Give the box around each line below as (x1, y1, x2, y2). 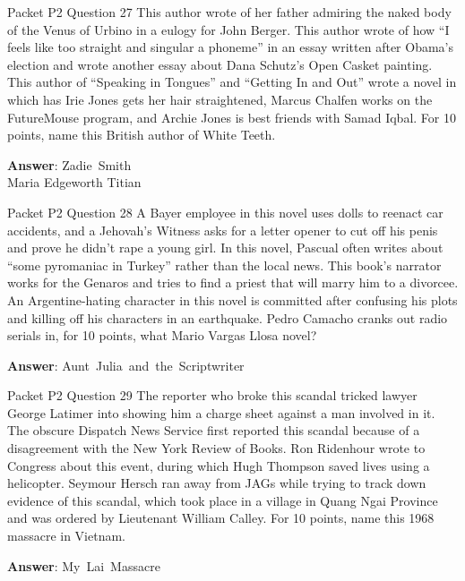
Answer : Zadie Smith (7, 155, 132, 174)
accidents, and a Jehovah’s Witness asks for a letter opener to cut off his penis (7, 220, 438, 239)
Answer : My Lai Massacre (7, 556, 160, 575)
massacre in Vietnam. (7, 526, 126, 545)
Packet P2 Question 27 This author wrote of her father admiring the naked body (7, 3, 452, 21)
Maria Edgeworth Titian (7, 173, 142, 192)
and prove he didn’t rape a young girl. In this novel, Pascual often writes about (7, 238, 443, 257)
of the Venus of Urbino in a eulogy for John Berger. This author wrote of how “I (7, 20, 450, 38)
